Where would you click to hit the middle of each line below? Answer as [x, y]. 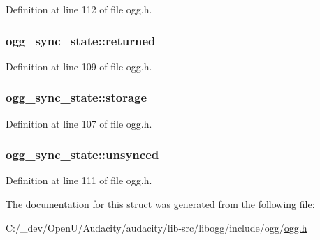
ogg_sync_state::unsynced [82, 155]
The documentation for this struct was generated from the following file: [160, 204]
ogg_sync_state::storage [77, 97]
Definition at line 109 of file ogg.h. [79, 66]
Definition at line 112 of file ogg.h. [79, 9]
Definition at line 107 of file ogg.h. [79, 123]
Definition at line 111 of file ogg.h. [79, 180]
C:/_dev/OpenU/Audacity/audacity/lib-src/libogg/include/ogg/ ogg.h [157, 227]
